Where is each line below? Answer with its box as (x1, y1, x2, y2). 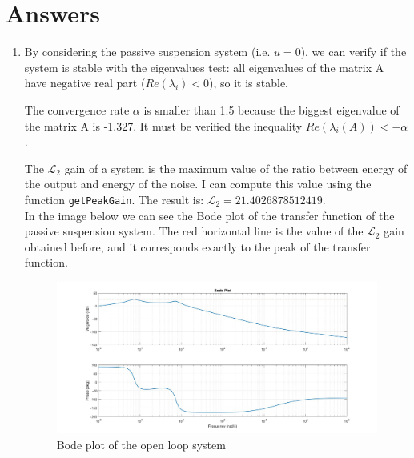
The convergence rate (24, 101, 130, 118)
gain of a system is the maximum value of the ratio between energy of (64, 159, 408, 176)
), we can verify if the (300, 43, 407, 60)
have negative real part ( (24, 74, 146, 91)
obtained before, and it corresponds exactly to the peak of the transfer (24, 238, 371, 255)
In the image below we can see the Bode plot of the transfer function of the (24, 207, 395, 223)
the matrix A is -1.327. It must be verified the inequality (24, 117, 303, 134)
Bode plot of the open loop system (56, 436, 226, 453)
